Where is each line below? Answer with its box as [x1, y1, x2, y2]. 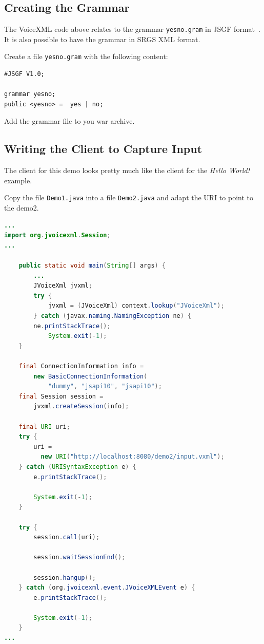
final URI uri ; [18, 423, 70, 430]
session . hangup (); [33, 574, 96, 581]
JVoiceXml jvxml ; [33, 282, 92, 290]
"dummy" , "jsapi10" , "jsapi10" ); [48, 383, 162, 390]
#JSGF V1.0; [4, 70, 45, 78]
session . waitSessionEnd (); [33, 554, 126, 561]
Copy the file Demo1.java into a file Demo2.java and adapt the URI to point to [4, 192, 254, 203]
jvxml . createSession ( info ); [33, 403, 129, 410]
